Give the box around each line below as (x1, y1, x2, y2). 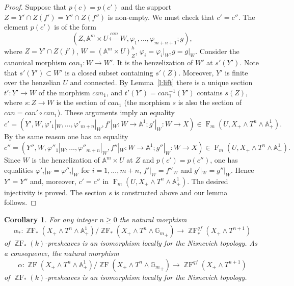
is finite (225, 67, 248, 77)
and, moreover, (30, 175, 76, 186)
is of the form (54, 21, 96, 32)
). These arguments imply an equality (57, 107, 175, 118)
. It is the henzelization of (113, 57, 193, 68)
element (4, 21, 29, 32)
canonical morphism (4, 57, 67, 68)
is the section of (56, 97, 105, 108)
